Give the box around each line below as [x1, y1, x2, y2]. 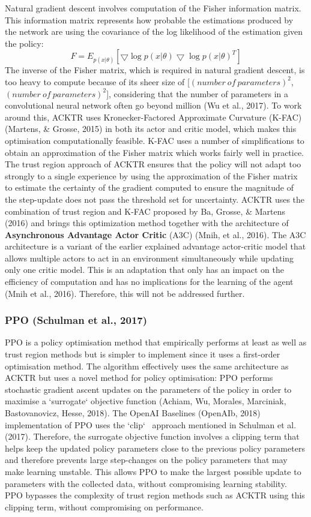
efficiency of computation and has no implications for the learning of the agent [5, 275, 294, 288]
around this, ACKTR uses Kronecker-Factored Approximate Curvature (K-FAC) [5, 110, 302, 123]
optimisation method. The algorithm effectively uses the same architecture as [5, 359, 289, 372]
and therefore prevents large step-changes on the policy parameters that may [5, 453, 288, 466]
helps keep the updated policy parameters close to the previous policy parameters [5, 441, 305, 454]
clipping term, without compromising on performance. [5, 500, 204, 513]
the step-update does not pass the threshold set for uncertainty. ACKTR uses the [5, 193, 305, 205]
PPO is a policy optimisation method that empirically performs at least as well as [5, 336, 307, 348]
